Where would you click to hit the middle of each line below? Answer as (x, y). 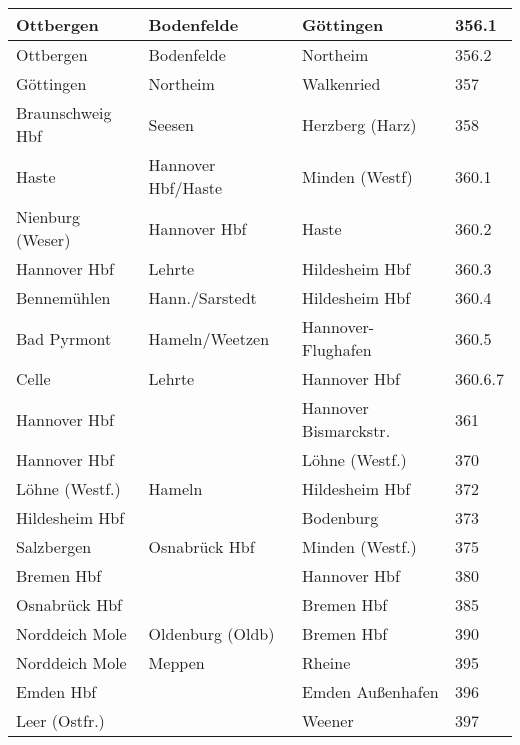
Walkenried (341, 83)
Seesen (171, 124)
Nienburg (48, 216)
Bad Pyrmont (64, 338)
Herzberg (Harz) (359, 124)
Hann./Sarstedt (202, 297)
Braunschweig (64, 112)
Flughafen (337, 349)
